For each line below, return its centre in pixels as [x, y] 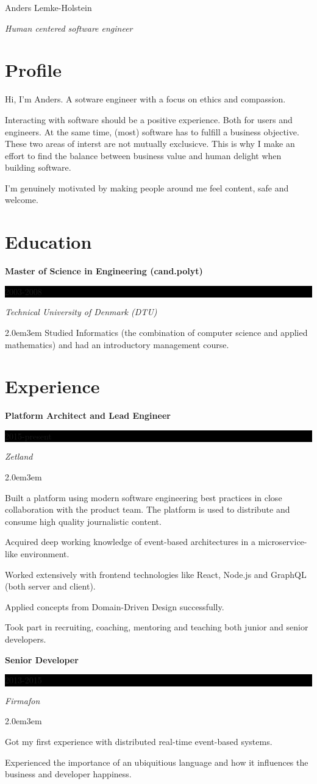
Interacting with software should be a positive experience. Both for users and [149, 119]
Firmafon [23, 700]
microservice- [283, 542]
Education [48, 242]
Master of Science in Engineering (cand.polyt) [104, 271]
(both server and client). [50, 586]
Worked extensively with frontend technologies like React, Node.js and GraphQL [156, 574]
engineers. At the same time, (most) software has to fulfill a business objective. [152, 131]
